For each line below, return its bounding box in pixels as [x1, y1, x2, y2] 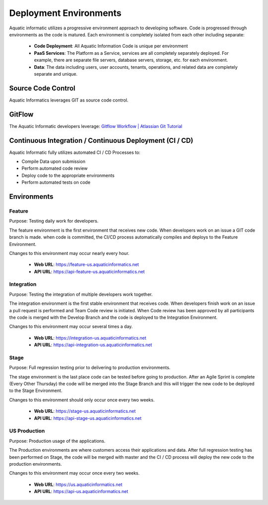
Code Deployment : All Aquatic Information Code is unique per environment [34, 43, 188, 49]
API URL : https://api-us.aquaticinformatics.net [34, 489, 129, 495]
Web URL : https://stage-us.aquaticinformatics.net [34, 408, 136, 414]
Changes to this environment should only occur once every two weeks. [9, 396, 155, 403]
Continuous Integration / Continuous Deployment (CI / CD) [9, 136, 194, 144]
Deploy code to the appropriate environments [21, 172, 115, 178]
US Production [9, 427, 45, 434]
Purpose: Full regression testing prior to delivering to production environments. [9, 365, 171, 371]
